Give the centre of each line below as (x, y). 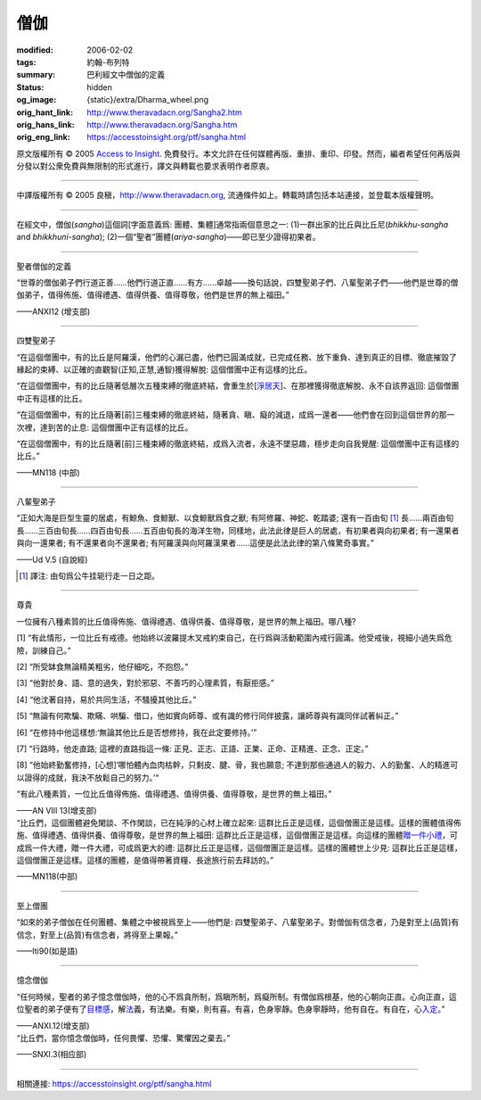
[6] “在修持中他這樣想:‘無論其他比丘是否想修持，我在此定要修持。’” (137, 732)
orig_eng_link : (43, 137)
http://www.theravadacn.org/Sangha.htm (162, 124)
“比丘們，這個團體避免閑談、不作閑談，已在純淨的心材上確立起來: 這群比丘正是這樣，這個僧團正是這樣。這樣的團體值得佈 (239, 823)
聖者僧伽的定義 (44, 266)
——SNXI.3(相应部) (52, 1055)
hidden (100, 87)
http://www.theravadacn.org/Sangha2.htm (164, 112)
